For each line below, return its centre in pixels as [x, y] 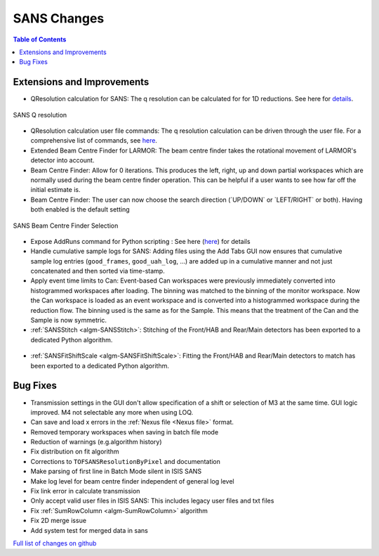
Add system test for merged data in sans [89, 530]
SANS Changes [59, 18]
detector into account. [62, 160]
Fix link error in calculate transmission [85, 491]
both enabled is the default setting [80, 209]
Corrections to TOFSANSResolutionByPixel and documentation [126, 461]
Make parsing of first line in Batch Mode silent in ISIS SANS [116, 472]
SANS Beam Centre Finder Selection [66, 226]
